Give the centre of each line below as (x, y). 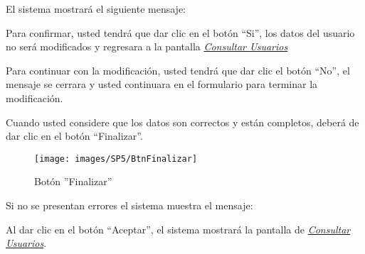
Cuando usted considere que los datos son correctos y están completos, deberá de (182, 122)
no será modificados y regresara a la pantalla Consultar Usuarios (147, 46)
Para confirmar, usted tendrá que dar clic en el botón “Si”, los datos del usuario (180, 32)
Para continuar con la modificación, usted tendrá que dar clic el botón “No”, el (178, 70)
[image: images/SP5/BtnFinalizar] (116, 159)
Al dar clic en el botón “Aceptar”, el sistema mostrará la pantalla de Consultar (178, 229)
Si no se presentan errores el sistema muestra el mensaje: (129, 205)
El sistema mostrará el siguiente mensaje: (96, 9)
